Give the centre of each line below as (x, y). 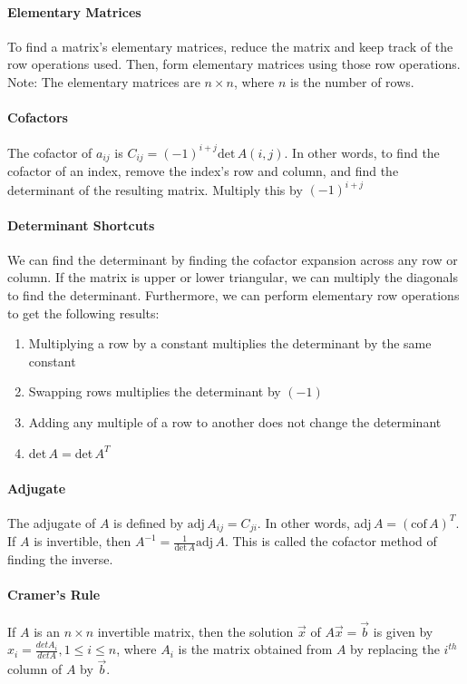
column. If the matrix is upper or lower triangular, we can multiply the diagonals (233, 277)
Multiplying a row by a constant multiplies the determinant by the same (230, 343)
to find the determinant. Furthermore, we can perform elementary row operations (233, 295)
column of (35, 669)
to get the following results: (83, 313)
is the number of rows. (352, 81)
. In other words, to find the (362, 152)
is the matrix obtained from (255, 649)
